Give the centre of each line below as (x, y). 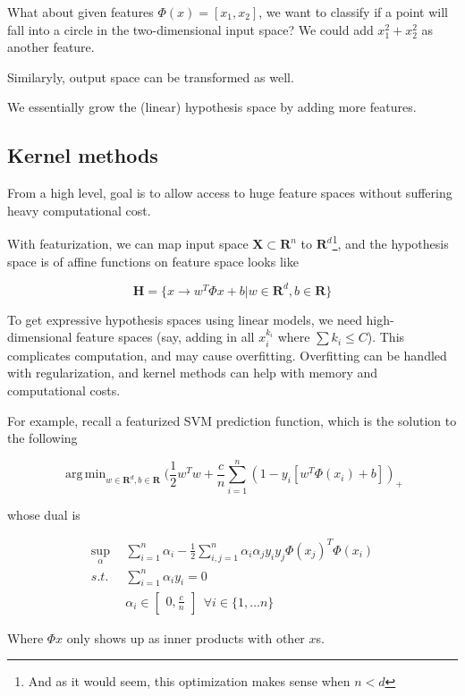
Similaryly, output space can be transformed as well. (151, 76)
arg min (86, 475)
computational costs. (64, 390)
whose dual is (44, 514)
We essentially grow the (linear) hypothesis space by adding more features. (212, 107)
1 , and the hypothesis (390, 242)
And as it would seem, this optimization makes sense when (189, 681)
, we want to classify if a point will (354, 12)
